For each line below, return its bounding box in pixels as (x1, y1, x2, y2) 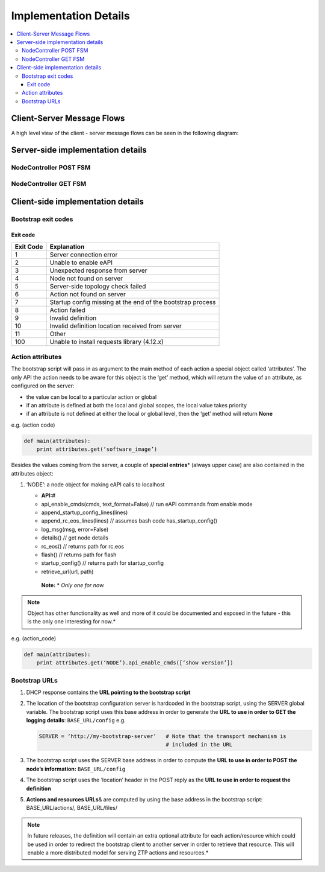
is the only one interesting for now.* (27, 618, 116, 625)
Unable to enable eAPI (49, 258, 113, 267)
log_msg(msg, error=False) (41, 526, 109, 533)
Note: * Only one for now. (41, 582, 105, 589)
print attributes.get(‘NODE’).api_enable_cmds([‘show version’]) (36, 660, 234, 666)
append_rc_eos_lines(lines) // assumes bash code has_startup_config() (41, 517, 218, 524)
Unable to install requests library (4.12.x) (49, 337, 164, 346)
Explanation (49, 242, 85, 250)
